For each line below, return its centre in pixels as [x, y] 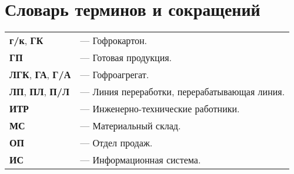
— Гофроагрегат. [115, 75]
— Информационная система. [141, 160]
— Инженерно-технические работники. [160, 109]
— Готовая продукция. [126, 58]
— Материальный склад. [131, 126]
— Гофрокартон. [113, 41]
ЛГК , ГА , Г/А [40, 75]
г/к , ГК [26, 41]
